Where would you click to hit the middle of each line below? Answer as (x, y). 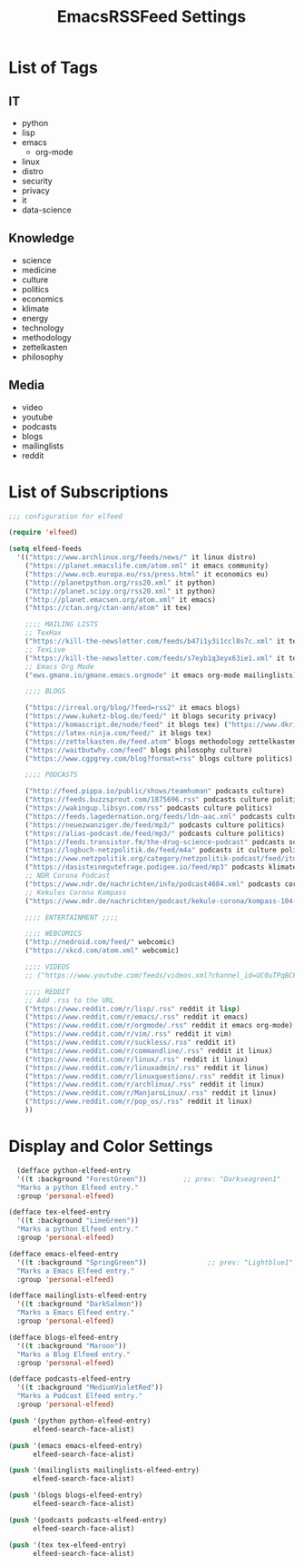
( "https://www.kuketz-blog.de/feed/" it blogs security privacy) (151, 716)
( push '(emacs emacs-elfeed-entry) (76, 1445)
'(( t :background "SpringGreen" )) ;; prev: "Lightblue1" (155, 1262)
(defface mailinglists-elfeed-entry (78, 1295)
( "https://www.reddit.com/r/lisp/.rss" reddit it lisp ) (133, 1009)
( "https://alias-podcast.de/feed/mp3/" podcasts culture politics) (155, 833)
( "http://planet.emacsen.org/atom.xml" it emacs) (121, 600)
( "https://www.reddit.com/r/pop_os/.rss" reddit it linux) (139, 1102)
